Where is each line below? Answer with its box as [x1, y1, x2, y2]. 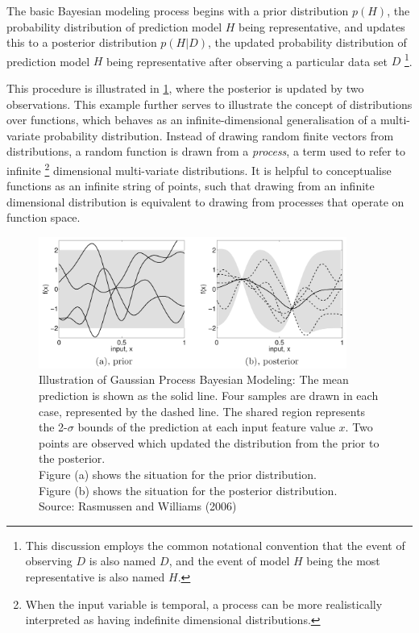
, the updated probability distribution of [207, 34, 407, 51]
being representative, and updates [239, 18, 405, 35]
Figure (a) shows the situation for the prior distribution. [39, 466, 317, 483]
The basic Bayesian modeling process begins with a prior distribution [6, 2, 349, 19]
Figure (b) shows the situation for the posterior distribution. [39, 481, 338, 498]
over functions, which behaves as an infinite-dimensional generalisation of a [6, 111, 377, 128]
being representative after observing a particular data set [106, 52, 388, 69]
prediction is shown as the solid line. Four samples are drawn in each [39, 387, 379, 404]
